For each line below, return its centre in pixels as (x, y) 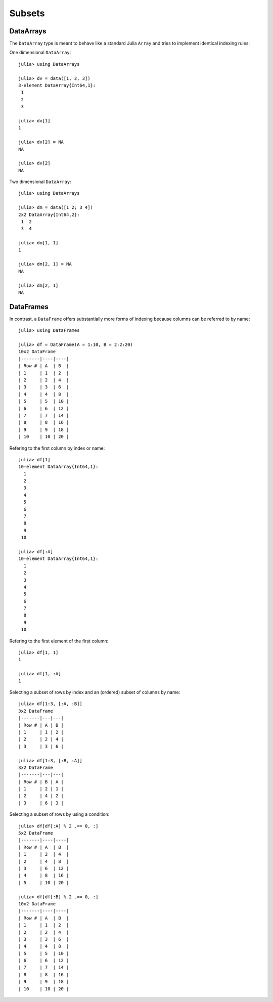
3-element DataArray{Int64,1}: (57, 85)
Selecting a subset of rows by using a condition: (59, 814)
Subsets (27, 13)
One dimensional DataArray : (40, 53)
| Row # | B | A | (41, 782)
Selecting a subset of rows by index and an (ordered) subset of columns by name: (95, 692)
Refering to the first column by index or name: (57, 448)
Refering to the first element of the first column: (59, 641)
